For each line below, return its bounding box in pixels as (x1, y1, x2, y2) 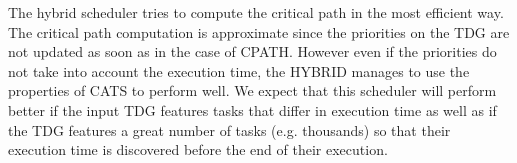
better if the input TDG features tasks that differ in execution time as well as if (8, 99, 497, 120)
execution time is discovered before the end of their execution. (8, 139, 388, 160)
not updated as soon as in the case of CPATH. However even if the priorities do (8, 41, 497, 62)
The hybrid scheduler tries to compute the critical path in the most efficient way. (8, 2, 504, 22)
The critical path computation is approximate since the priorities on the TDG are (8, 21, 510, 42)
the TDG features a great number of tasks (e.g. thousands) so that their (8, 119, 451, 140)
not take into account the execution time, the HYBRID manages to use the (8, 60, 470, 81)
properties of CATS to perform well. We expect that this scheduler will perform (8, 80, 497, 101)
